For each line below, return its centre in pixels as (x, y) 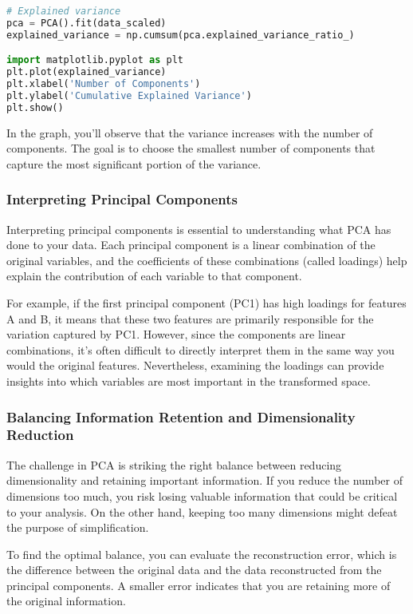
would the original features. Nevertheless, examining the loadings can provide (195, 365)
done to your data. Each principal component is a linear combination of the (191, 245)
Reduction (40, 435)
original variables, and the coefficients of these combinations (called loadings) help (207, 260)
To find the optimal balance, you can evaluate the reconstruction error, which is (202, 554)
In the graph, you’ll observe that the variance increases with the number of (190, 132)
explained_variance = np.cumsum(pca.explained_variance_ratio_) (181, 35)
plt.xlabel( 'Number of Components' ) (104, 84)
